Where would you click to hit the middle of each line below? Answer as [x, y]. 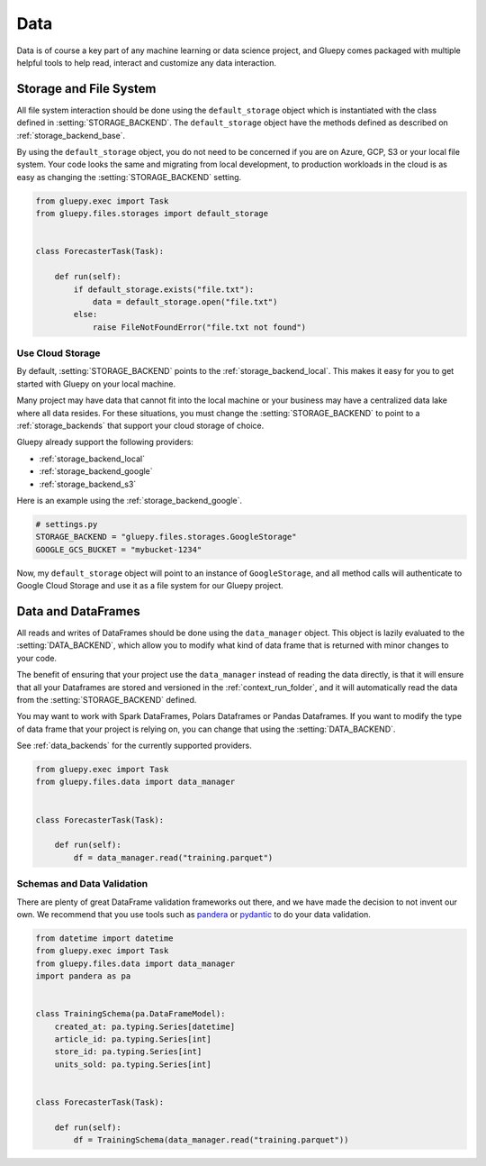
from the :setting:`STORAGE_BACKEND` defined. [107, 699]
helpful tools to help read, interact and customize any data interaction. [147, 62]
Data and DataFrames [78, 611]
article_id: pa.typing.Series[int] [133, 1039]
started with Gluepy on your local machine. [96, 384]
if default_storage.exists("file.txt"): [164, 289]
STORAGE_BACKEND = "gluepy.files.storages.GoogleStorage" [166, 537]
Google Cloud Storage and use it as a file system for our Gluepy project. [150, 586]
